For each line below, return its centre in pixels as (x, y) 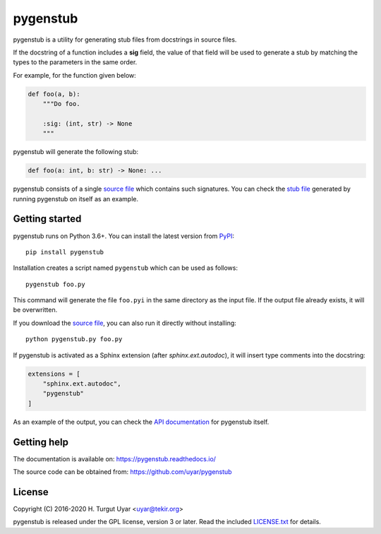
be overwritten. (35, 310)
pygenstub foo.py (55, 284)
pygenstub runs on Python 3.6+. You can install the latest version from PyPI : (123, 236)
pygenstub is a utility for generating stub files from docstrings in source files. (125, 40)
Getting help (41, 442)
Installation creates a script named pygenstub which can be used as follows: (125, 268)
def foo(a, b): (54, 94)
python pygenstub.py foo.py (74, 339)
